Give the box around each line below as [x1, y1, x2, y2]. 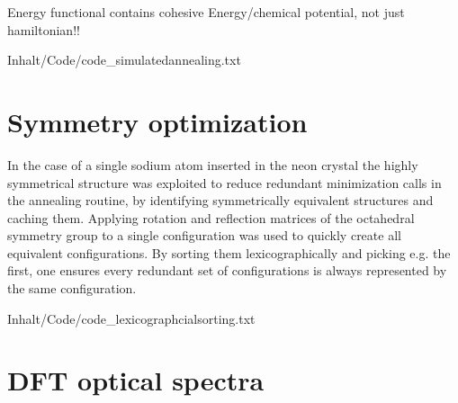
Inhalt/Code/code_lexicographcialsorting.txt [7, 309, 256, 327]
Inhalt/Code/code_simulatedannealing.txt [7, 50, 241, 69]
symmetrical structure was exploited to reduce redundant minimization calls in [7, 173, 442, 192]
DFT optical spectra [7, 362, 265, 399]
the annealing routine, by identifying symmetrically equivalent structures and [7, 191, 434, 210]
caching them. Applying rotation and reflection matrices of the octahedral [7, 208, 415, 227]
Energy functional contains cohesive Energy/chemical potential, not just [7, 3, 405, 21]
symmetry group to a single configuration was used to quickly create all [7, 226, 401, 245]
